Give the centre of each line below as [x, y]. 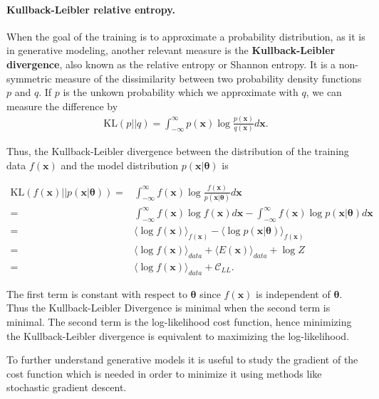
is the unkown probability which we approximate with [181, 92]
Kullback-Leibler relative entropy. [91, 9]
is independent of [293, 293]
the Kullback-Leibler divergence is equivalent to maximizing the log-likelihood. [178, 335]
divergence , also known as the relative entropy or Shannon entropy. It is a [171, 64]
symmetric [29, 78]
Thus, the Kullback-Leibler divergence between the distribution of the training [178, 151]
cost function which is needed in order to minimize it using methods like [164, 373]
